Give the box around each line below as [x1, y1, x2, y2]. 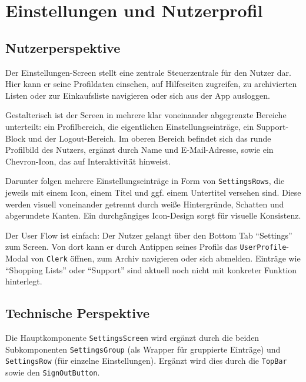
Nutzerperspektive [5, 38, 121, 56]
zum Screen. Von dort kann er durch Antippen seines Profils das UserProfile [5, 240, 287, 253]
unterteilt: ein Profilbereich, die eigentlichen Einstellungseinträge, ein [5, 120, 254, 132]
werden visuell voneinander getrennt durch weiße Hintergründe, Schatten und [5, 197, 284, 210]
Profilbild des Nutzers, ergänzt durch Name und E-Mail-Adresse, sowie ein [5, 143, 274, 156]
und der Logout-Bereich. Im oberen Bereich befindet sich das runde [28, 132, 271, 144]
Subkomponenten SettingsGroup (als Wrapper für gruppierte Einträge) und [5, 343, 281, 355]
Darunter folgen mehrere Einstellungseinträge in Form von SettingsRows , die [5, 175, 285, 187]
